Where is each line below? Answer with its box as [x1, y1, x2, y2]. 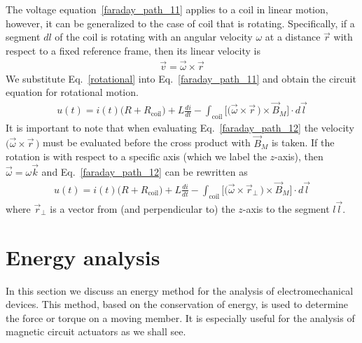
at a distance [265, 29, 321, 44]
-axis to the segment [242, 201, 330, 216]
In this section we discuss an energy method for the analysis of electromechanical [6, 283, 354, 297]
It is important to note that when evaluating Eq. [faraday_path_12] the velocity [6, 120, 354, 134]
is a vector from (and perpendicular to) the [50, 201, 235, 216]
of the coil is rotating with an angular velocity [55, 29, 253, 44]
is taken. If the [271, 135, 335, 150]
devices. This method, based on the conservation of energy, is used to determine [6, 297, 348, 311]
